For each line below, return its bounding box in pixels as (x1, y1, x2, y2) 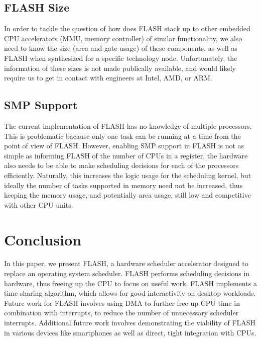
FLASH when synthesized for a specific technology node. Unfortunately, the (4, 52, 237, 63)
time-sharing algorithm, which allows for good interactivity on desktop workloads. (4, 288, 256, 298)
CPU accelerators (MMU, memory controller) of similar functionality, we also (4, 33, 242, 43)
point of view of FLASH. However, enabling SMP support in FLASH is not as (4, 140, 244, 151)
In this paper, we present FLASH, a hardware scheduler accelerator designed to (4, 258, 248, 269)
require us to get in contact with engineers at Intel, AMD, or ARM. (4, 72, 212, 83)
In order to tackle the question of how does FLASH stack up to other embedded (4, 23, 250, 34)
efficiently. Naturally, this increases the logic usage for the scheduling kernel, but (4, 169, 251, 180)
